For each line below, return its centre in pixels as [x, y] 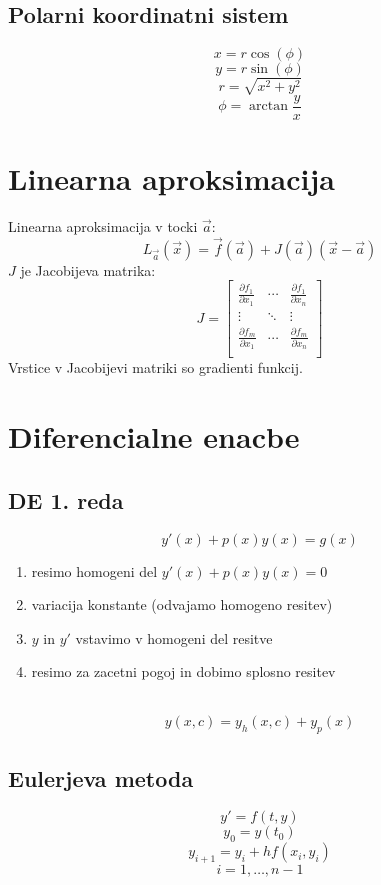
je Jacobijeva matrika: [88, 269]
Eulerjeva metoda [101, 777]
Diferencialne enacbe [154, 436]
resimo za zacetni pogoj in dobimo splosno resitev [183, 671]
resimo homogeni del [94, 570]
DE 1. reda [66, 499]
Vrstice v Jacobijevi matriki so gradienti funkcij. [155, 367]
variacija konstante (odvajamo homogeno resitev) [182, 604]
